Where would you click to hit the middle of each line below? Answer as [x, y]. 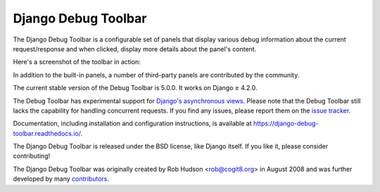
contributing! [32, 156]
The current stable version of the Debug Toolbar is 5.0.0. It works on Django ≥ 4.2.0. [135, 88]
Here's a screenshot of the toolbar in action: [77, 62]
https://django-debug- [286, 124]
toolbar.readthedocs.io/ [47, 133]
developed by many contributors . [61, 179]
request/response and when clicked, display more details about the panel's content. [135, 49]
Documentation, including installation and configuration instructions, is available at [133, 124]
